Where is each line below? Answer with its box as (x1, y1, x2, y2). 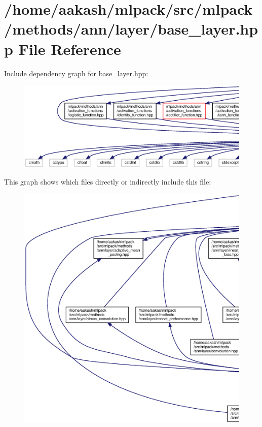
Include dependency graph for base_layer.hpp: (4, 68, 148, 78)
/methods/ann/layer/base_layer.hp (4, 18, 258, 39)
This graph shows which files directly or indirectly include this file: (4, 176, 211, 187)
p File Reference (4, 38, 121, 59)
